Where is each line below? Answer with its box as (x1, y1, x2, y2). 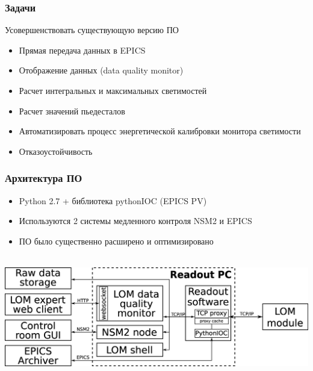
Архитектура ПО (5, 170, 82, 185)
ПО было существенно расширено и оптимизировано (19, 234, 214, 247)
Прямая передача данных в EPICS (19, 43, 146, 56)
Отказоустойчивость (19, 145, 93, 157)
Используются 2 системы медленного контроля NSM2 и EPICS (19, 214, 252, 227)
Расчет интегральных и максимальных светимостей (19, 84, 207, 96)
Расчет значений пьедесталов (19, 104, 125, 117)
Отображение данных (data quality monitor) (19, 64, 184, 76)
